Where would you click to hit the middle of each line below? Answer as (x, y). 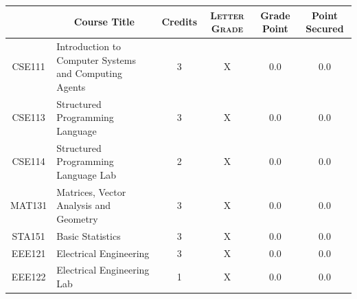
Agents (71, 86)
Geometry (77, 218)
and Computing (89, 73)
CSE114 (28, 161)
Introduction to (89, 46)
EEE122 (28, 277)
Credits (180, 22)
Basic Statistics (89, 235)
